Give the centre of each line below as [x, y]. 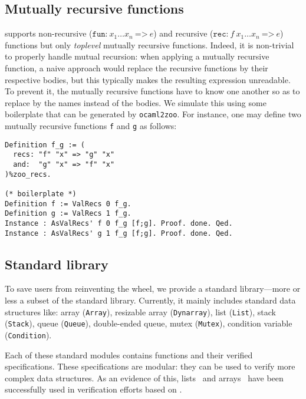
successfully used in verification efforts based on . [93, 389]
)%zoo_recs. [28, 174]
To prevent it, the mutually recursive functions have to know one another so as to [152, 91]
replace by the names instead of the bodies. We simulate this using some [136, 102]
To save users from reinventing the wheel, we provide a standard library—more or [153, 288]
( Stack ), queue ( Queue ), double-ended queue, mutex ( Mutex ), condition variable [149, 323]
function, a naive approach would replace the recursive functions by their [136, 67]
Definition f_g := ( [45, 145]
